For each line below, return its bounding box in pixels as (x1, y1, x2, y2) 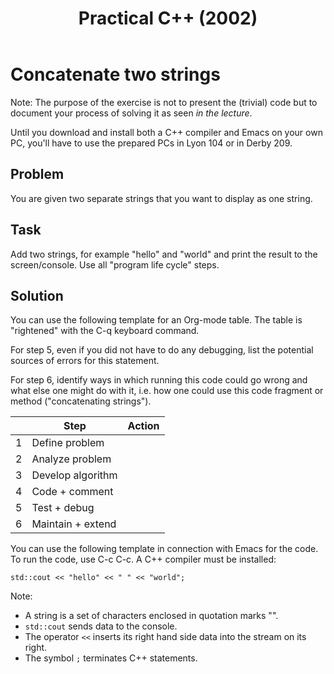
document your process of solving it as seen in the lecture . (10, 107, 253, 119)
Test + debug (31, 501, 95, 515)
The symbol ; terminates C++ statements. (24, 652, 198, 664)
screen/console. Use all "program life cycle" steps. (10, 258, 220, 271)
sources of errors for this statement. (10, 355, 160, 367)
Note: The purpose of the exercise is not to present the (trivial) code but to (10, 96, 318, 108)
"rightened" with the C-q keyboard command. (10, 325, 200, 337)
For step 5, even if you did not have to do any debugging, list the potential (10, 344, 314, 356)
